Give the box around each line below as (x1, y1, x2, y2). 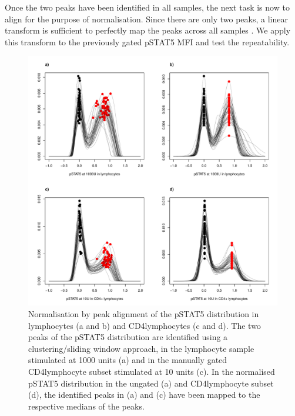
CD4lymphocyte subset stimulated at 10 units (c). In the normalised (28, 365, 275, 377)
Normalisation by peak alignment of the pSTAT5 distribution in (28, 307, 259, 320)
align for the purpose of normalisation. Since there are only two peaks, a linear (5, 12, 288, 25)
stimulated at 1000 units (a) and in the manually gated (28, 354, 227, 366)
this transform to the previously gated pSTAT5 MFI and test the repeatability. (5, 35, 290, 48)
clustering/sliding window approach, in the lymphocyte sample (28, 342, 254, 354)
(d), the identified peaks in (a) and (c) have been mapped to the (28, 388, 260, 401)
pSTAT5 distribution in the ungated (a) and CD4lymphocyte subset (28, 377, 274, 389)
